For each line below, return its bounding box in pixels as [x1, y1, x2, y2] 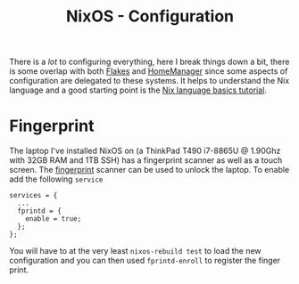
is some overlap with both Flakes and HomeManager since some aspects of [9, 66, 288, 77]
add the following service [9, 174, 104, 184]
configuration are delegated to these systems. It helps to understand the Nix [9, 76, 290, 86]
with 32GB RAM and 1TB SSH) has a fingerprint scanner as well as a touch [9, 155, 283, 166]
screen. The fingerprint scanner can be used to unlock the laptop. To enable [9, 165, 290, 175]
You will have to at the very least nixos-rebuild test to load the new [9, 246, 262, 256]
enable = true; [25, 215, 82, 223]
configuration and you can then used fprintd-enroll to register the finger [9, 256, 281, 266]
